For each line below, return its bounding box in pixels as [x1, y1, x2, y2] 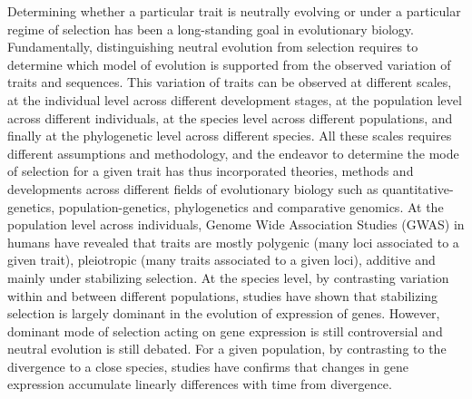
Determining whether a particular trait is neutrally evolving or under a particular [7, 2, 461, 20]
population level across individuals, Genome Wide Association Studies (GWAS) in [7, 215, 465, 234]
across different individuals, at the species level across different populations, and [7, 108, 453, 127]
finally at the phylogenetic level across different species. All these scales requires [7, 126, 452, 145]
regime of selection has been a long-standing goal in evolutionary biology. [7, 19, 414, 38]
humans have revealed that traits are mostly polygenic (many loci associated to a [7, 232, 459, 251]
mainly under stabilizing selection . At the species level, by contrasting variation [7, 268, 449, 287]
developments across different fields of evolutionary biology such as [7, 179, 379, 198]
